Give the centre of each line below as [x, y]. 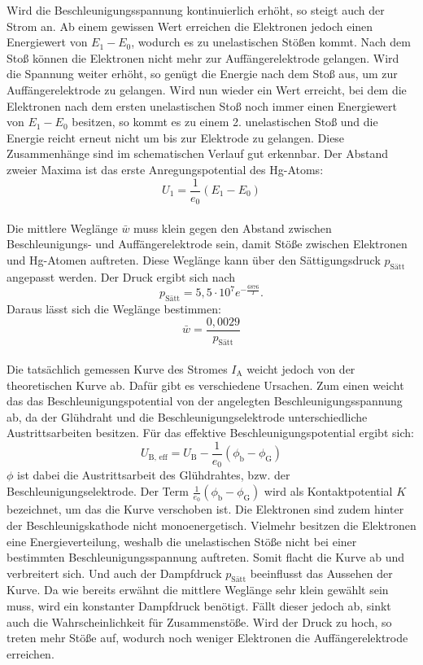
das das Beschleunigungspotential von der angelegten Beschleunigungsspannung [205, 401]
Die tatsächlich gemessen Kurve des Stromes [117, 369]
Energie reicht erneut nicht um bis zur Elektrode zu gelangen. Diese [176, 137]
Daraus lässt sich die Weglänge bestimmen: [114, 308]
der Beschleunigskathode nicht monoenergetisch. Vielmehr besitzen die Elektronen [211, 525]
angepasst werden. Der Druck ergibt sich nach [121, 276]
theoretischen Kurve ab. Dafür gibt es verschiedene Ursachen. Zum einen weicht [205, 385]
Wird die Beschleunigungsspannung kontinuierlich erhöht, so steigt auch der [196, 10]
